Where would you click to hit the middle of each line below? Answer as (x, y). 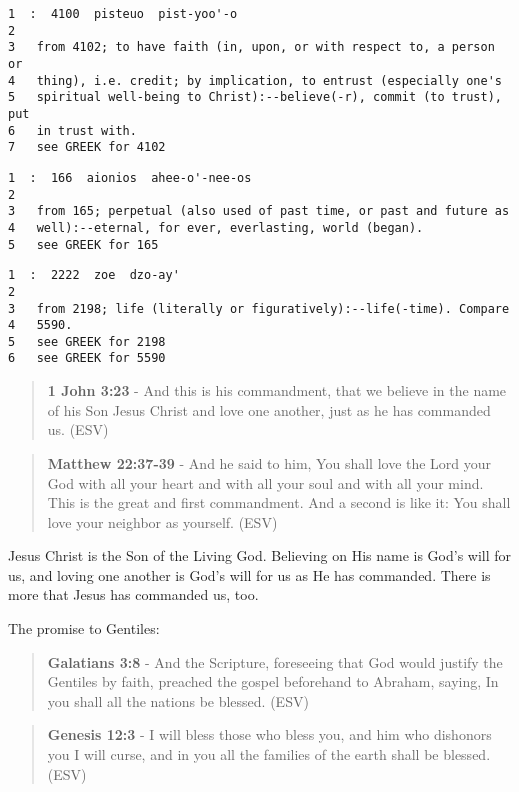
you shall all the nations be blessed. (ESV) (178, 700)
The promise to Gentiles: (84, 628)
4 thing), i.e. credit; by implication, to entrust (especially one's (255, 80)
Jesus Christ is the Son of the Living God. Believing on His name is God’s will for (260, 555)
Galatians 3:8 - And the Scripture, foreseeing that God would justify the (275, 661)
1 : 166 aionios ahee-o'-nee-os (130, 177)
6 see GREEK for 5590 (87, 358)
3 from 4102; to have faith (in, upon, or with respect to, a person (251, 47)
